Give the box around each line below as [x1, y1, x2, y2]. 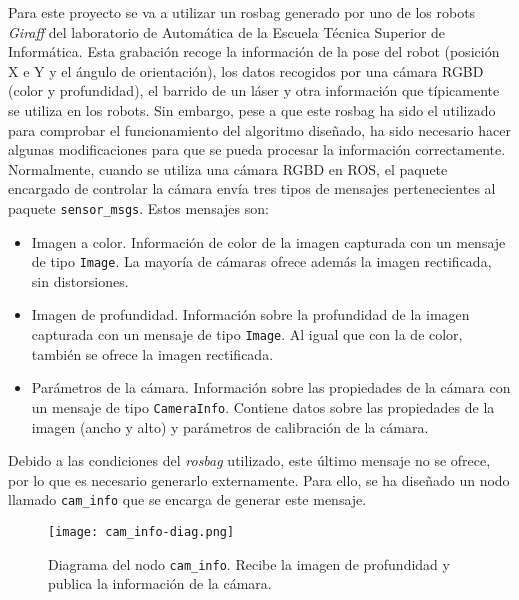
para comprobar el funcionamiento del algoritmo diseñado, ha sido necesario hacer [8, 119, 511, 140]
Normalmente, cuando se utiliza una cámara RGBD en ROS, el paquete [8, 158, 448, 179]
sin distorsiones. [31, 270, 129, 291]
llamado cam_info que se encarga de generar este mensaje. [8, 489, 367, 510]
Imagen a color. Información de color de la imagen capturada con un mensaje [31, 231, 506, 252]
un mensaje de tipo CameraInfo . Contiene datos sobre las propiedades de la [31, 396, 495, 417]
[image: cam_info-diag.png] [48, 524, 235, 539]
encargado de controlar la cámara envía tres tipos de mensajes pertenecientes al [8, 178, 496, 199]
